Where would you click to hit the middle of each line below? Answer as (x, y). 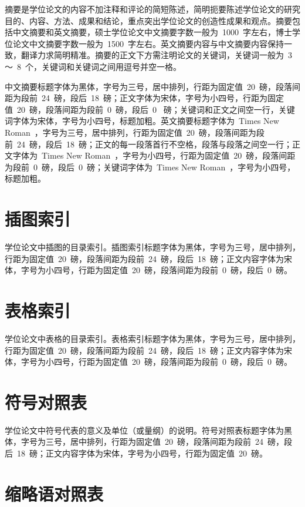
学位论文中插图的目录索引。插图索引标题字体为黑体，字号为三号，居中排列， (152, 247)
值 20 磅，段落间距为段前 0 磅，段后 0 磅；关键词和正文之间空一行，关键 (150, 109)
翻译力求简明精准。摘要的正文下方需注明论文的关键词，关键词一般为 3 (156, 55)
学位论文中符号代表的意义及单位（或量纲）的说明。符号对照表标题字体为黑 (148, 430)
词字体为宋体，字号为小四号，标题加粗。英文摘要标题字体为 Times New (142, 121)
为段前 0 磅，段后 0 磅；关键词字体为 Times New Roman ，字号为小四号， (150, 167)
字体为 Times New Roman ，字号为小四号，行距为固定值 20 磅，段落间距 (154, 155)
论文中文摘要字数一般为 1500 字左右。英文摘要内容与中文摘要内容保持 (148, 43)
